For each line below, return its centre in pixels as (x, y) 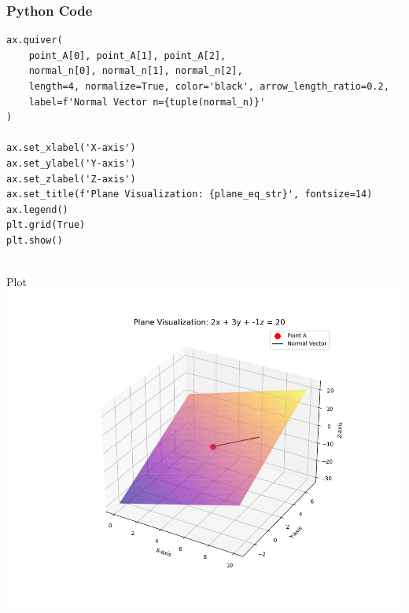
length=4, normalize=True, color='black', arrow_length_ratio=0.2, (209, 86)
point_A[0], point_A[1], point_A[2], (127, 55)
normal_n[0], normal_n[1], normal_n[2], (136, 71)
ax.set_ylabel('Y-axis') (71, 163)
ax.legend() (37, 209)
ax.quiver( (35, 40)
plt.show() (35, 240)
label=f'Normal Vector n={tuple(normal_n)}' (147, 102)
